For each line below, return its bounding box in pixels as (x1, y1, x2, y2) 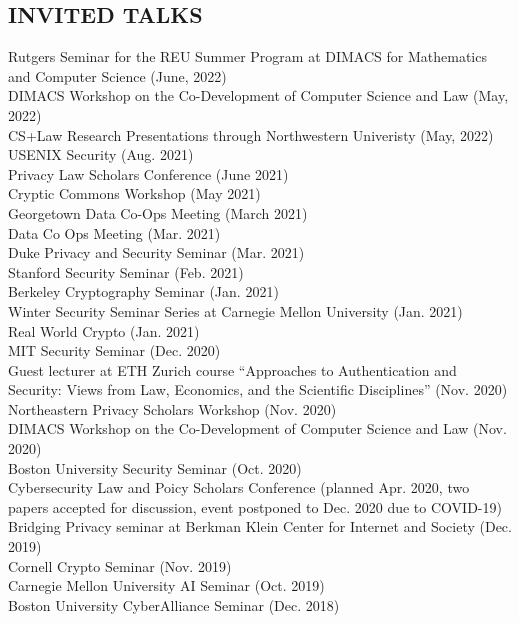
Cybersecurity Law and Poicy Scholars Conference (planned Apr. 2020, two (8, 477, 470, 498)
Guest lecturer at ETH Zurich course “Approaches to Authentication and (8, 359, 457, 380)
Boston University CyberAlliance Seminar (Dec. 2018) (8, 594, 340, 615)
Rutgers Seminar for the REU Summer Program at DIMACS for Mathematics (8, 46, 487, 67)
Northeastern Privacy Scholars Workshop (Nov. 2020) (8, 398, 337, 419)
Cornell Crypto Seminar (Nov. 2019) (8, 555, 232, 576)
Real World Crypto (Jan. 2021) (8, 320, 200, 341)
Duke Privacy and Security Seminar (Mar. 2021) (8, 242, 305, 263)
